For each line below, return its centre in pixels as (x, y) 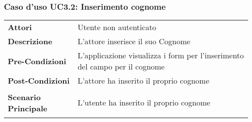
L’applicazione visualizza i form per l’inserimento (161, 55)
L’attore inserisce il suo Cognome (134, 41)
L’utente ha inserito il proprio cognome (144, 103)
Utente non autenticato (117, 27)
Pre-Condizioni (37, 61)
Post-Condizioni (39, 81)
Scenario (24, 97)
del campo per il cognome (121, 67)
